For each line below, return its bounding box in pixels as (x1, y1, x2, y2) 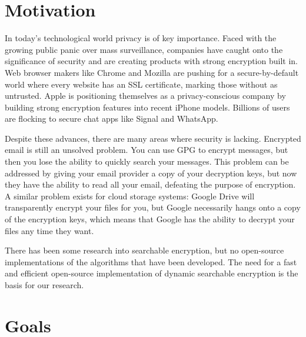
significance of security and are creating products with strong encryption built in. (5, 55, 298, 67)
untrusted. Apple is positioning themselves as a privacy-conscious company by (5, 89, 286, 102)
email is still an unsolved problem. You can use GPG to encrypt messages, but (5, 144, 288, 156)
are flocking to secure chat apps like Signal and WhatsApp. (5, 112, 218, 125)
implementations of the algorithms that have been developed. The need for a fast (5, 255, 297, 268)
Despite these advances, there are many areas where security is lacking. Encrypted (5, 132, 301, 144)
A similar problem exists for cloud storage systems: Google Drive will (5, 189, 255, 202)
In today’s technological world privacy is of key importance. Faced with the (5, 32, 277, 44)
